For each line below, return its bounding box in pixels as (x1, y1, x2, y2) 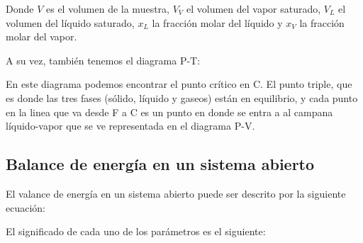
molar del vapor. (6, 29, 77, 44)
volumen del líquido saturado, (6, 15, 135, 30)
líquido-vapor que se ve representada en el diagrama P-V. (6, 118, 255, 133)
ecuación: (6, 200, 45, 215)
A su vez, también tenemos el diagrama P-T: (6, 52, 201, 67)
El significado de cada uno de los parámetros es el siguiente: (6, 224, 266, 239)
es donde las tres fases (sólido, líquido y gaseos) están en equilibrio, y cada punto (6, 90, 358, 105)
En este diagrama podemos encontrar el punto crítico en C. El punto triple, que (6, 77, 352, 91)
